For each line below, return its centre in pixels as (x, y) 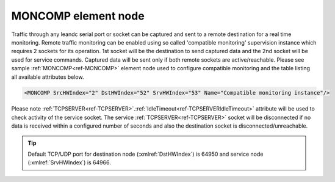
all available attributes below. (48, 77)
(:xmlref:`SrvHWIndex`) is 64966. (69, 162)
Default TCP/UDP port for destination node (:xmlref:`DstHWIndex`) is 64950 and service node (146, 154)
